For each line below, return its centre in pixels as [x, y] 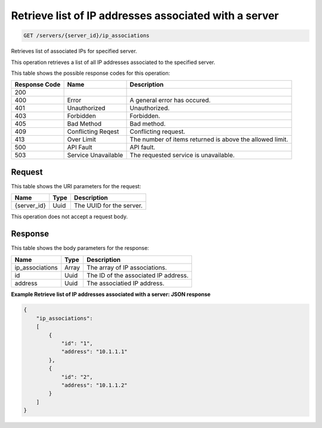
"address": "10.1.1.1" [94, 352]
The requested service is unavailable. [182, 155]
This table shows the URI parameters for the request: [76, 186]
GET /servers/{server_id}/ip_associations [86, 36]
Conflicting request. [157, 132]
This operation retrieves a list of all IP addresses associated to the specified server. [113, 62]
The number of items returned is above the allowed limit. [209, 139]
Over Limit [82, 139]
